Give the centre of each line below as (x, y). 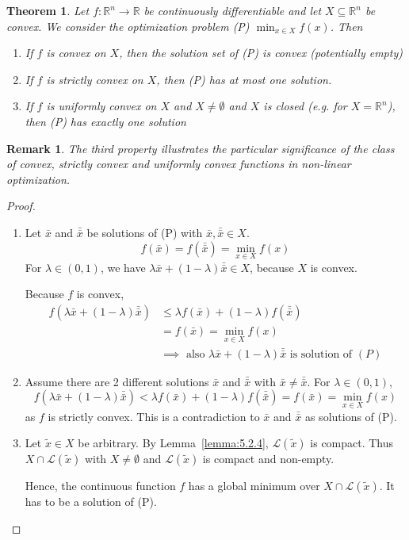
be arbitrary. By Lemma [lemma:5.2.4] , (173, 443)
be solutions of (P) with (145, 232)
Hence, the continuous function (100, 486)
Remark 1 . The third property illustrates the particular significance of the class (201, 148)
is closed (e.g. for (305, 106)
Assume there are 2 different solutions (117, 381)
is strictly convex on (95, 79)
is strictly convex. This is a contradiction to (154, 416)
